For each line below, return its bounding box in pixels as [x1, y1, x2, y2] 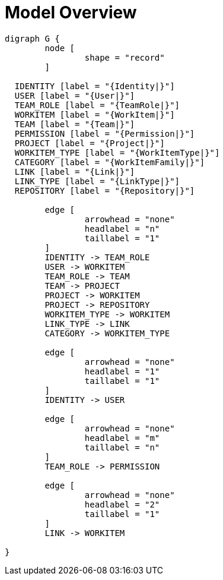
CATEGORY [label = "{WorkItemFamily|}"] [14, 157, 205, 167]
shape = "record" [84, 52, 165, 62]
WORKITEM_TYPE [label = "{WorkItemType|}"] [14, 147, 220, 157]
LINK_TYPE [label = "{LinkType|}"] [14, 176, 180, 186]
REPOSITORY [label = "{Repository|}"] [14, 185, 195, 196]
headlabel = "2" [84, 499, 160, 509]
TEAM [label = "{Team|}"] [14, 119, 135, 129]
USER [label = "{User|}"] [14, 90, 135, 100]
